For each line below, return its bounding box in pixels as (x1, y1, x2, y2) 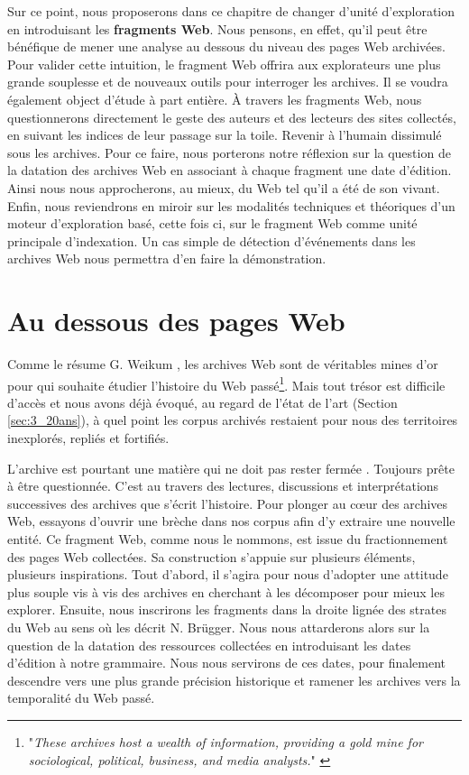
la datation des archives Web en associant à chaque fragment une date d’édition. (7, 161, 452, 180)
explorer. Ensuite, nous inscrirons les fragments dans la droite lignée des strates (7, 600, 446, 619)
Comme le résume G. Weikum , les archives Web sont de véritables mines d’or (7, 355, 438, 374)
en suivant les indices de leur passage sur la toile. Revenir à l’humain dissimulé (7, 125, 442, 144)
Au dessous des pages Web (7, 302, 345, 339)
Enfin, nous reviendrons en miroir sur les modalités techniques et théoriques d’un (7, 196, 455, 215)
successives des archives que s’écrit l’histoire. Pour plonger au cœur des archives (7, 494, 448, 512)
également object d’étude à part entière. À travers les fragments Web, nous (7, 89, 422, 108)
